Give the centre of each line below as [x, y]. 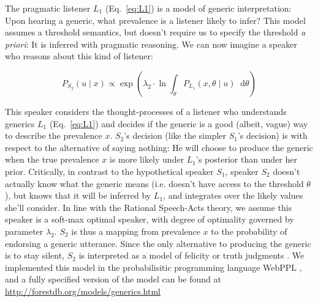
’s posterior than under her [247, 159]
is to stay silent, [35, 255]
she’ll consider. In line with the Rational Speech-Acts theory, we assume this [149, 207]
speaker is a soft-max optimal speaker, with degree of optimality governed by [150, 219]
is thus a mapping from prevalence [136, 231]
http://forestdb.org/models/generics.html [83, 291]
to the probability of [249, 231]
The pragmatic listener [48, 8]
